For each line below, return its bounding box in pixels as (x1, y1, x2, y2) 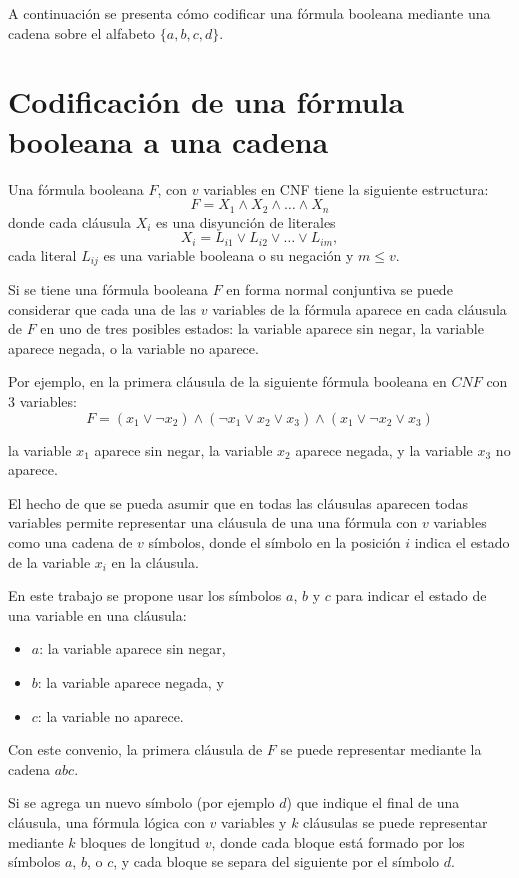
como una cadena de (8, 531, 133, 552)
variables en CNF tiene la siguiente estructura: (203, 178, 489, 199)
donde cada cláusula (8, 211, 131, 232)
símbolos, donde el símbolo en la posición (148, 531, 401, 552)
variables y (221, 811, 287, 832)
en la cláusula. (111, 551, 199, 572)
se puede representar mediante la (280, 739, 482, 760)
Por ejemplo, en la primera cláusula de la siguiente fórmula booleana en (8, 371, 447, 392)
